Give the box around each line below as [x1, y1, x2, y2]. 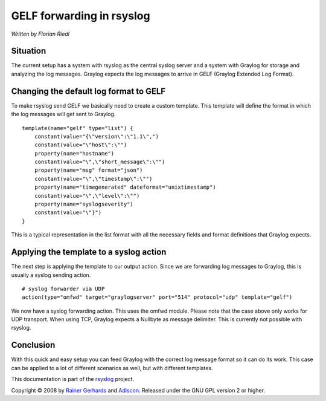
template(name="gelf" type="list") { [22, 125, 134, 131]
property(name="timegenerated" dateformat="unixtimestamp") [34, 184, 217, 191]
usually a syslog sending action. [11, 271, 91, 278]
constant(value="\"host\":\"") [34, 142, 127, 148]
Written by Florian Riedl [11, 30, 69, 37]
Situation [11, 46, 46, 56]
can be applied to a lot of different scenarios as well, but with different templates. [11, 364, 214, 371]
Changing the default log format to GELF [11, 86, 166, 96]
